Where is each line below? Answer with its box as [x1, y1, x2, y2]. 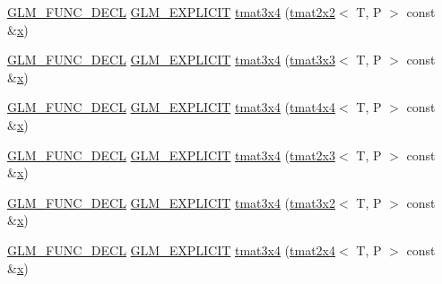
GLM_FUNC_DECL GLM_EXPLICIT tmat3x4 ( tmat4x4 [7, 98, 336, 116]
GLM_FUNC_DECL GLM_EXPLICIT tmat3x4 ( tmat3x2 [7, 193, 336, 211]
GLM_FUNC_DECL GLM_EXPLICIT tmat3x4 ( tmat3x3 [7, 50, 336, 69]
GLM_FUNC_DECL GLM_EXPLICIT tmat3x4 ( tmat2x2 [7, 3, 336, 21]
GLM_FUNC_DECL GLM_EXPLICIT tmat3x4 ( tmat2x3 [7, 145, 336, 164]
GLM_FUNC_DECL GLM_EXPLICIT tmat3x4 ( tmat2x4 [7, 240, 336, 259]
